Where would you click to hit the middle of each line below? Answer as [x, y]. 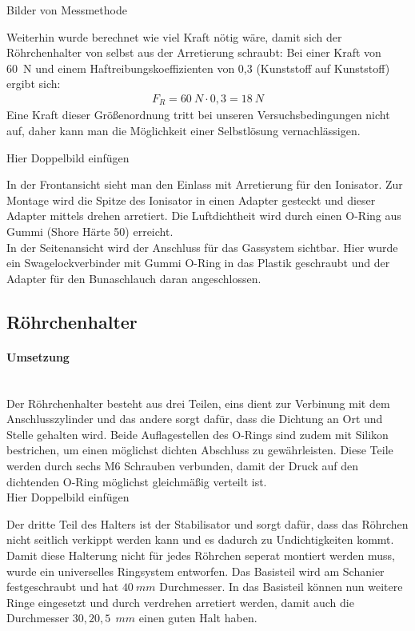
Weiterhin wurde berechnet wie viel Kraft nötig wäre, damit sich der [174, 36]
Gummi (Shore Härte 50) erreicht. [90, 232]
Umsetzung [38, 356]
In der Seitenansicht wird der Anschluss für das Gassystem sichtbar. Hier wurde [202, 247]
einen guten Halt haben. [198, 618]
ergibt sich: [34, 84]
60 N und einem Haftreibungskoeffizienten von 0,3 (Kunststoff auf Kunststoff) [198, 68]
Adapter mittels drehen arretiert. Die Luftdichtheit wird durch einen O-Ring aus [204, 216]
